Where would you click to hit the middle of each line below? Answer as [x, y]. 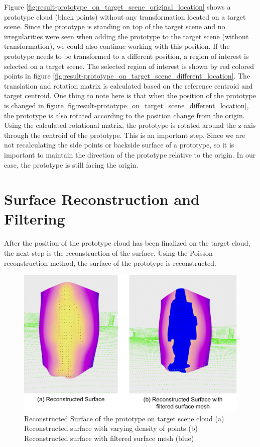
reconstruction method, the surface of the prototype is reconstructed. [110, 263]
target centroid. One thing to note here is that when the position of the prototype [130, 95]
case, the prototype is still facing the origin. [71, 164]
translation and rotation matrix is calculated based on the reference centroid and [128, 85]
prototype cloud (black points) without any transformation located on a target [125, 16]
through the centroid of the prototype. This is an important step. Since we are [125, 135]
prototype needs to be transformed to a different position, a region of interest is [126, 56]
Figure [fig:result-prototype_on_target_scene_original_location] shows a [117, 7]
